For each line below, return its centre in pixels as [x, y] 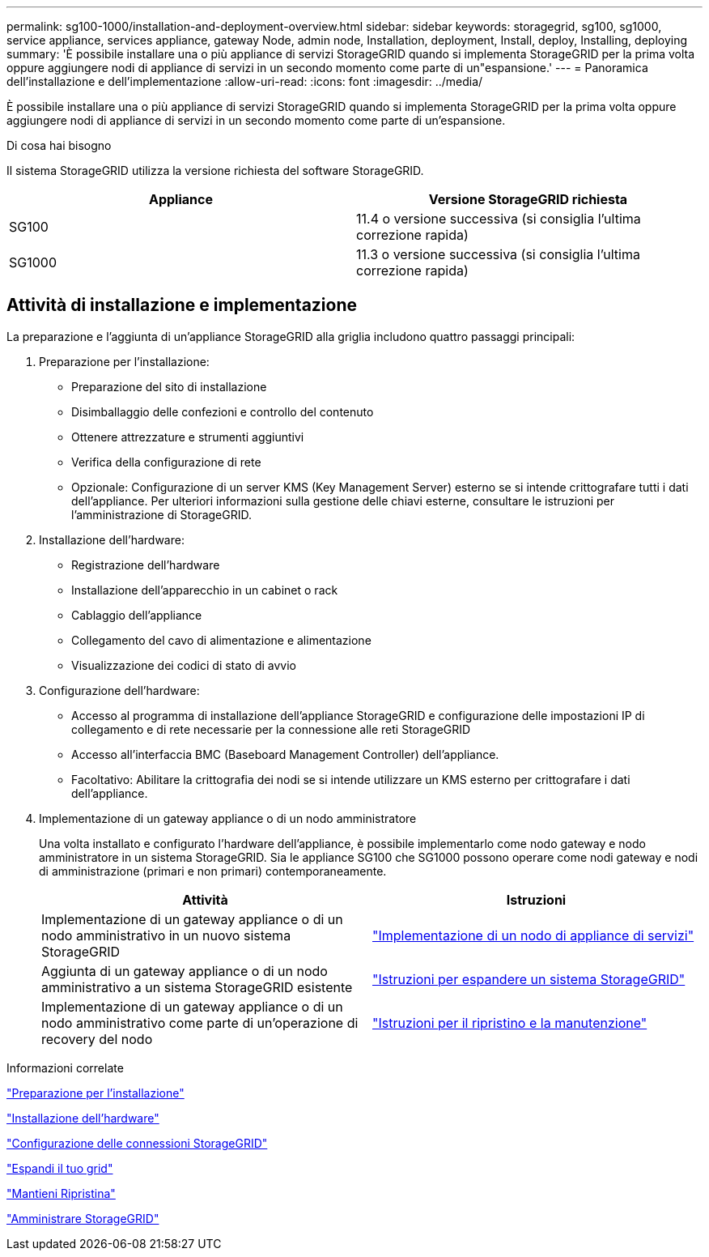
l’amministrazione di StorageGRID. [162, 514]
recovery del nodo [97, 1039]
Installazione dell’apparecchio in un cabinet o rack [205, 590]
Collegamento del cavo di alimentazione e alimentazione [221, 640]
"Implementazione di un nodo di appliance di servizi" [533, 935]
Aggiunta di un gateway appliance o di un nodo [185, 971]
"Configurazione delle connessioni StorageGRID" [137, 1143]
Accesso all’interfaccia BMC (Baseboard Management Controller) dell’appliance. [285, 754]
